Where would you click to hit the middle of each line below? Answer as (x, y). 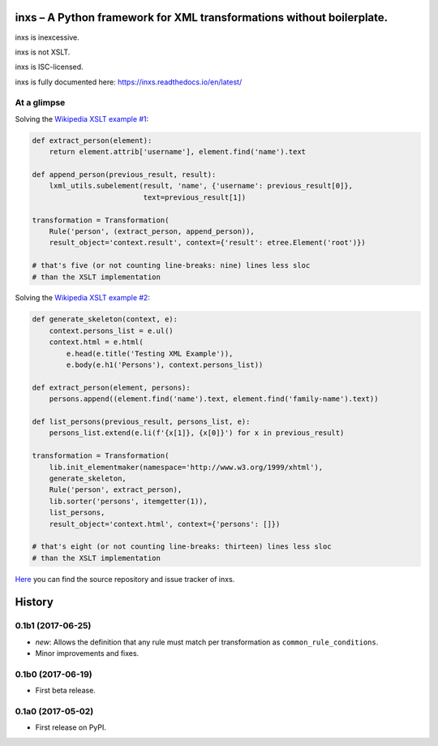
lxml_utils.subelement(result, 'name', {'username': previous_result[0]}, (201, 186)
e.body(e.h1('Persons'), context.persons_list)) (165, 365)
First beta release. (66, 691)
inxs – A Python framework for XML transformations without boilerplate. (202, 17)
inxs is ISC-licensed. (49, 67)
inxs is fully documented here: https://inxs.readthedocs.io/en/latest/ (129, 82)
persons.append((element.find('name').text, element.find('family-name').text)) (214, 399)
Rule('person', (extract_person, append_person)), (152, 231)
